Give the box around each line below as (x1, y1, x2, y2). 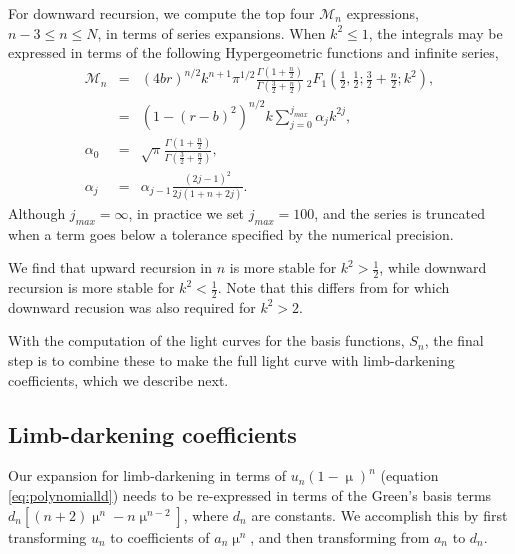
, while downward (379, 257, 487, 278)
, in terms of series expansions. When (97, 22, 326, 43)
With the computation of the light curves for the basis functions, (8, 330, 405, 351)
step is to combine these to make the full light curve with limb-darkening (8, 350, 455, 371)
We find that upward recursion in (8, 257, 213, 278)
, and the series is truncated (314, 202, 485, 223)
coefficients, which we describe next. (8, 369, 229, 390)
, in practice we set (128, 202, 245, 223)
